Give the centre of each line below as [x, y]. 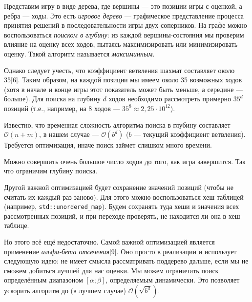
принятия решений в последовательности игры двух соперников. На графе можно [126, 25]
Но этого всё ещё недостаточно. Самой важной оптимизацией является [109, 241]
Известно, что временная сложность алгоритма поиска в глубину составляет [117, 124]
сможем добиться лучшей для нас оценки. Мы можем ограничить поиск [111, 270]
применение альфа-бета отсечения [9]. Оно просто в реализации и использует [120, 251]
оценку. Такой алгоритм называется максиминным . [79, 53]
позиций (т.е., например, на [45, 108]
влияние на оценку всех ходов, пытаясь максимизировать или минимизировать [121, 44]
